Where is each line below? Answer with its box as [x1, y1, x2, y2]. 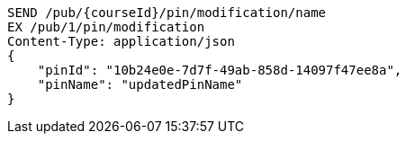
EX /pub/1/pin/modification [7, 20, 205, 34]
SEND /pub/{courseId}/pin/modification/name [7, 5, 327, 20]
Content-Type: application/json [7, 34, 235, 48]
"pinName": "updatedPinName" [37, 77, 243, 92]
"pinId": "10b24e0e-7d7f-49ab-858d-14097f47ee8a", [37, 63, 402, 77]
